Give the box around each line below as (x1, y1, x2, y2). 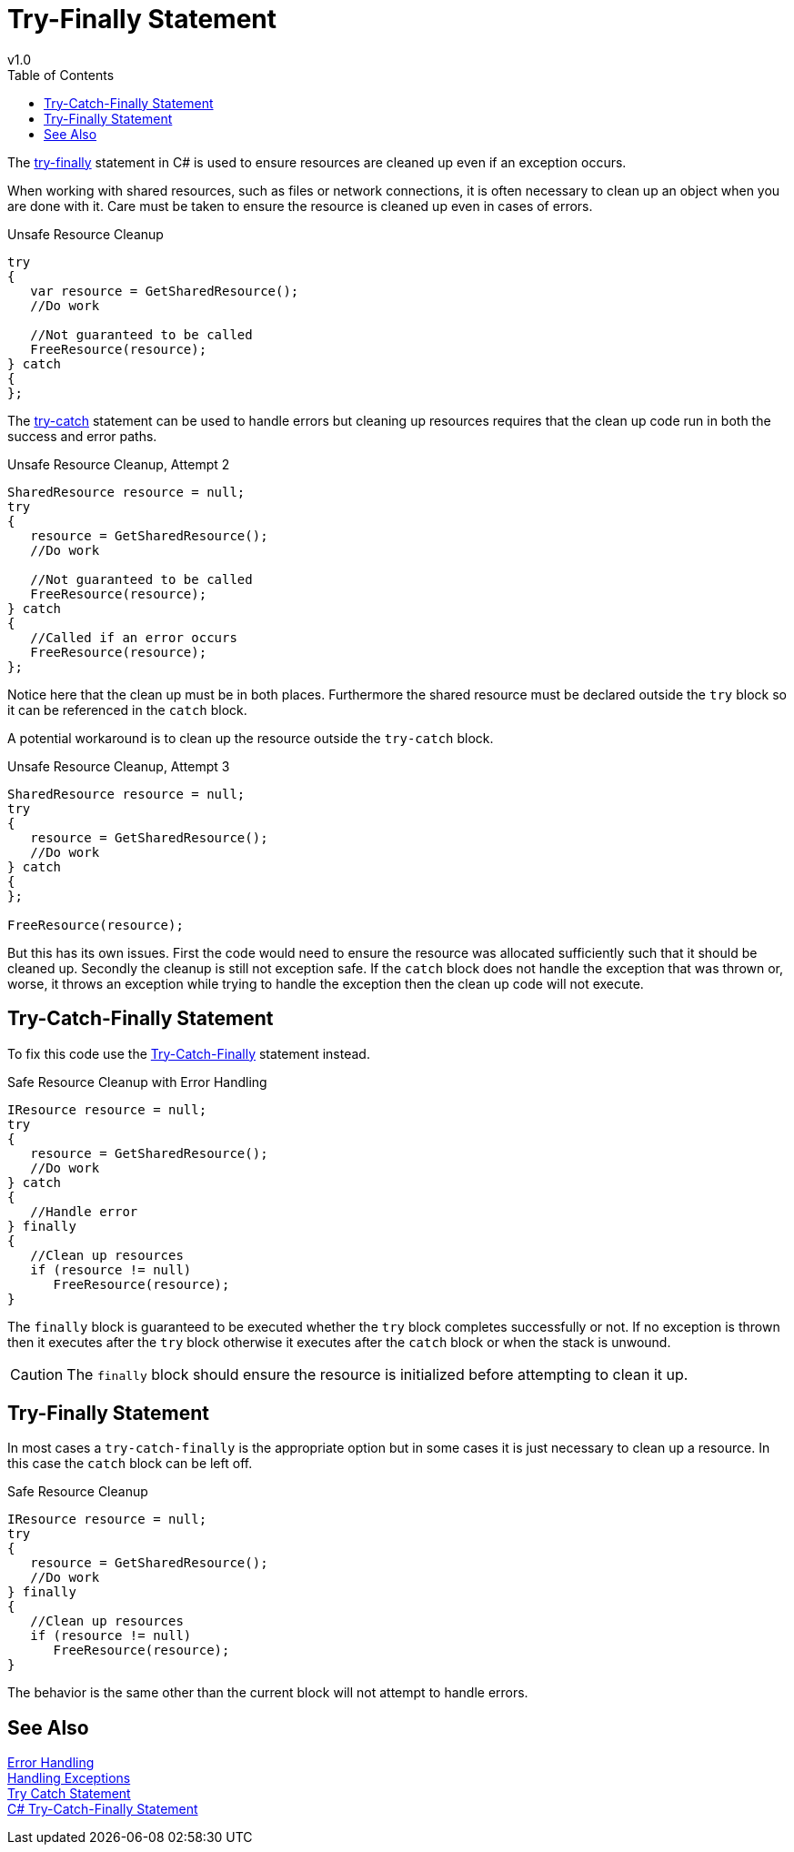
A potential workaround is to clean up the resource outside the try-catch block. (7, 730, 494, 746)
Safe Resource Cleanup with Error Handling (7, 1073, 267, 1090)
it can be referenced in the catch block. (7, 701, 247, 718)
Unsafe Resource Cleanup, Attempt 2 (7, 456, 230, 472)
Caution (10, 1364, 64, 1384)
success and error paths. (7, 428, 157, 444)
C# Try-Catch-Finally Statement (7, 1801, 198, 1817)
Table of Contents (7, 66, 115, 83)
